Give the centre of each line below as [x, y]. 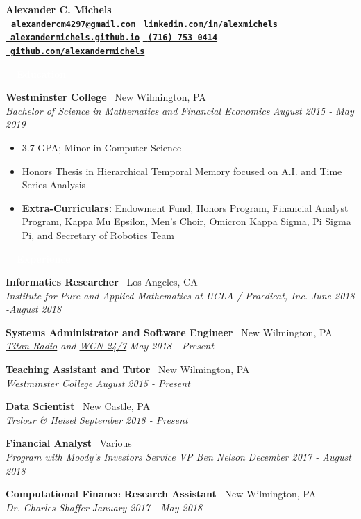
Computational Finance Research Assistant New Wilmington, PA [161, 494]
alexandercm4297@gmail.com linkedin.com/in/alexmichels [145, 24]
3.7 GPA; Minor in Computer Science [102, 147]
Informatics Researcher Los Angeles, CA [102, 282]
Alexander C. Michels [59, 9]
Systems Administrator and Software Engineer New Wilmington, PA [169, 332]
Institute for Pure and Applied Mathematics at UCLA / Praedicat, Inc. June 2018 [180, 295]
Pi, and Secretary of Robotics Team [98, 234]
